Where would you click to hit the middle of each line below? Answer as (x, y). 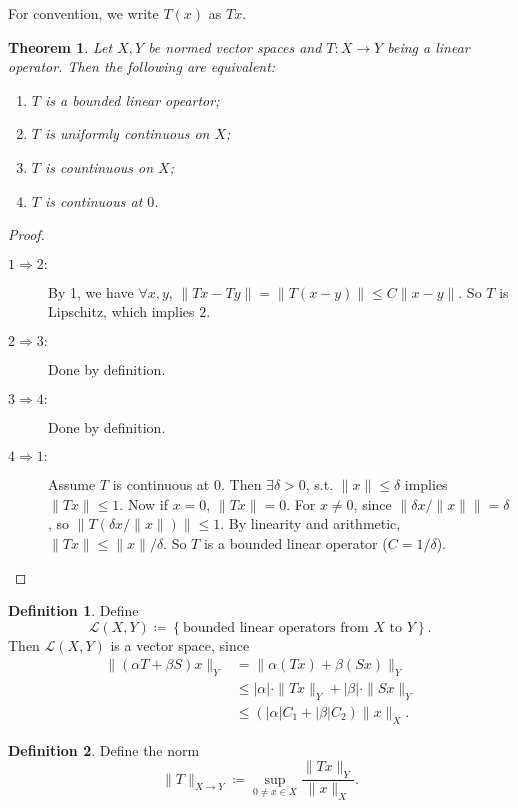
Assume (72, 484)
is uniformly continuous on (127, 133)
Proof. (26, 234)
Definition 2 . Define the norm (104, 749)
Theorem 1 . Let (60, 46)
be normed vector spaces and (235, 46)
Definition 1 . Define (73, 610)
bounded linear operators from (275, 627)
